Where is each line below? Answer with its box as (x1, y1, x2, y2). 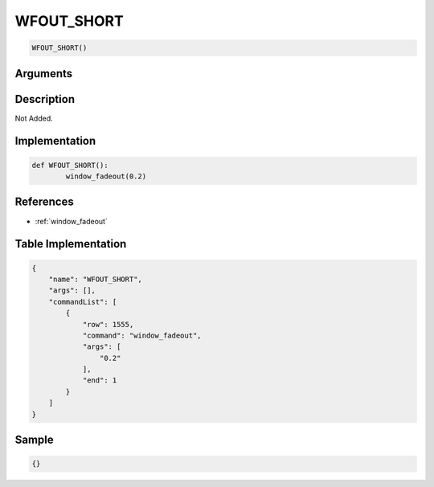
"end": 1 (82, 376, 117, 385)
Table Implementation (14, 237, 127, 251)
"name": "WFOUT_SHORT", (48, 274, 142, 284)
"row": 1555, (82, 320, 134, 329)
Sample (14, 433, 54, 447)
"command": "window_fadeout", (82, 330, 202, 340)
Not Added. (14, 113, 54, 123)
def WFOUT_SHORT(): (31, 161, 108, 170)
